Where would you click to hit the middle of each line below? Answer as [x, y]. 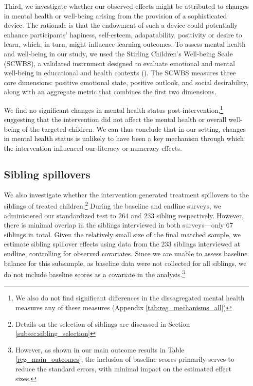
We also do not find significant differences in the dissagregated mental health [130, 298]
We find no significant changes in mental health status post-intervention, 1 [114, 109]
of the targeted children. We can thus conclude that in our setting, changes [134, 129]
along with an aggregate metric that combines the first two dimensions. [110, 92]
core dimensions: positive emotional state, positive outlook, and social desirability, [126, 82]
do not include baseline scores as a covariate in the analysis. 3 [95, 273]
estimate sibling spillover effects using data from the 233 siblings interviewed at [122, 244]
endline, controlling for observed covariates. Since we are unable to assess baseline [126, 253]
